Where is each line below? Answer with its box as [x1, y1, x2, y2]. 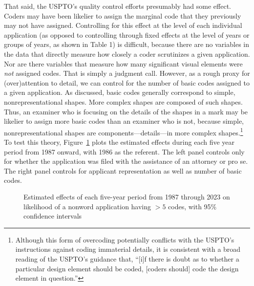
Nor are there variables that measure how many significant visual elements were [4, 58, 243, 68]
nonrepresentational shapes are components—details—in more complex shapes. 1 [4, 126, 243, 137]
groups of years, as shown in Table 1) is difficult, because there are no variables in [4, 39, 249, 49]
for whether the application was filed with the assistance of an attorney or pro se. [4, 156, 248, 166]
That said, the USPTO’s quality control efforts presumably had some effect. [4, 1, 232, 11]
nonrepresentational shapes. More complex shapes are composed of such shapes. [4, 96, 243, 107]
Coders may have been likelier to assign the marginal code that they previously [4, 10, 241, 21]
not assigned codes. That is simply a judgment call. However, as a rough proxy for [4, 68, 250, 78]
